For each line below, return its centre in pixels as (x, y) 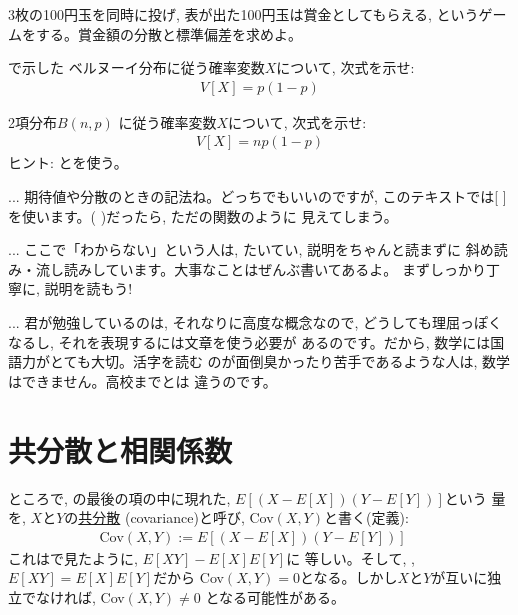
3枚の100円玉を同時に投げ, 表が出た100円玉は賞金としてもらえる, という (243, 14)
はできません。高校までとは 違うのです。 (142, 380)
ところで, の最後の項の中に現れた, (119, 497)
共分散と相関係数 (120, 449)
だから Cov (188, 577)
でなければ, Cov (73, 596)
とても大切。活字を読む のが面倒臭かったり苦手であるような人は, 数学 (279, 361)
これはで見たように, (73, 557)
